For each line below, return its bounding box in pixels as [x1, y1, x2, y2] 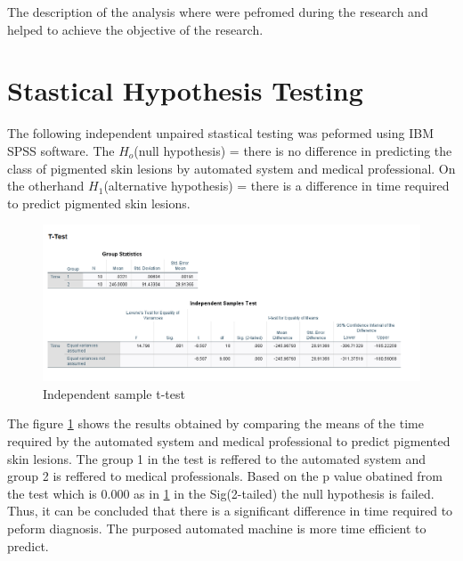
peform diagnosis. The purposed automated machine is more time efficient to [7, 519, 426, 537]
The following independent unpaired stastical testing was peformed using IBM [7, 124, 435, 142]
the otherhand [7, 176, 85, 195]
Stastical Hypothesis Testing [7, 72, 363, 109]
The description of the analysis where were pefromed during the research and [7, 3, 428, 20]
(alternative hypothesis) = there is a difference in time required [103, 176, 450, 195]
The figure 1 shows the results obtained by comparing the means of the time [7, 414, 424, 433]
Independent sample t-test [43, 384, 185, 402]
